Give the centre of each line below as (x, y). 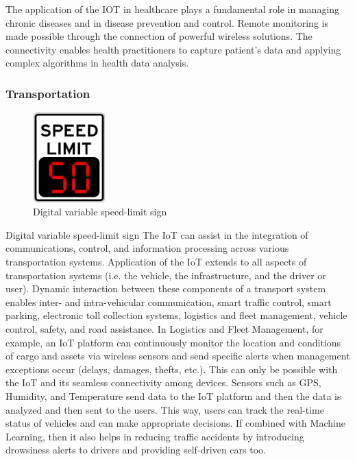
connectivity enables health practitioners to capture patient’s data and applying (173, 49)
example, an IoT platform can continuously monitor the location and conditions (173, 342)
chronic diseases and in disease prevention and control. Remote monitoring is (167, 22)
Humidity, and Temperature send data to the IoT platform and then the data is (173, 396)
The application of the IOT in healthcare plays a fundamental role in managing (173, 9)
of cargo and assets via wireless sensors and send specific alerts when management (178, 356)
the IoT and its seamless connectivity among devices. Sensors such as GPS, (163, 382)
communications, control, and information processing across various (147, 248)
